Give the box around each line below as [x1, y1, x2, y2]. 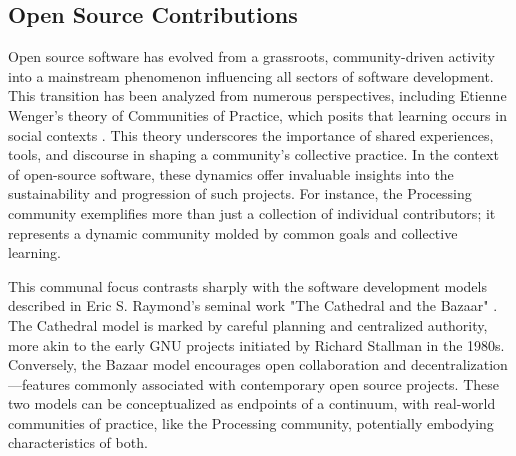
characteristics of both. [8, 432, 148, 453]
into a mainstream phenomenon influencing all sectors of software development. [8, 65, 494, 86]
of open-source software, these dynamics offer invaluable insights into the [8, 163, 454, 184]
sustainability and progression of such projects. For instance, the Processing [8, 183, 472, 204]
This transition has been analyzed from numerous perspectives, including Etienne [8, 85, 507, 106]
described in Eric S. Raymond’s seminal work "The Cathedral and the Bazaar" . [8, 295, 498, 316]
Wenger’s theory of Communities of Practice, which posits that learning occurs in [8, 104, 507, 125]
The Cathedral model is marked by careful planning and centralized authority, [8, 314, 488, 335]
